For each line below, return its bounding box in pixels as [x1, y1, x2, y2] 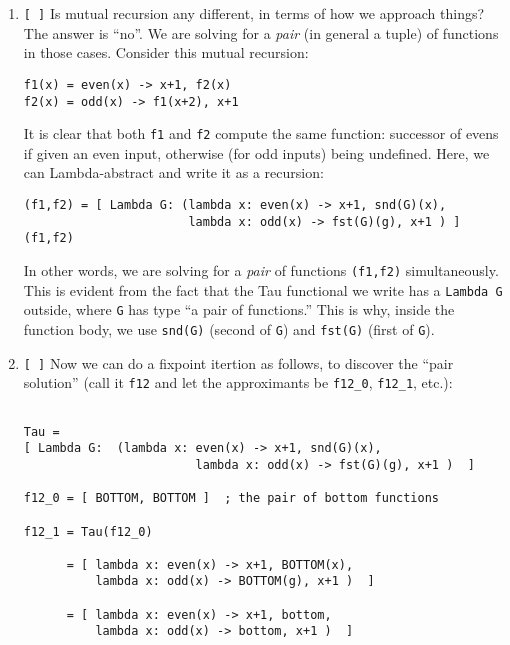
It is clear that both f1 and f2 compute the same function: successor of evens [23, 123, 499, 144]
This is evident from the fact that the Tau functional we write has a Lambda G [23, 279, 503, 300]
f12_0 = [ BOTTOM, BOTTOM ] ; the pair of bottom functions [23, 491, 440, 506]
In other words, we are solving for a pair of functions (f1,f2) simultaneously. [23, 259, 499, 280]
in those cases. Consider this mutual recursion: [23, 42, 309, 63]
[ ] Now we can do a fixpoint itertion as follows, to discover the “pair [23, 352, 454, 373]
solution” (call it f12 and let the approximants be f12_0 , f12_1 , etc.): [23, 372, 453, 393]
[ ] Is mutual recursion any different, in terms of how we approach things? [23, 3, 485, 23]
